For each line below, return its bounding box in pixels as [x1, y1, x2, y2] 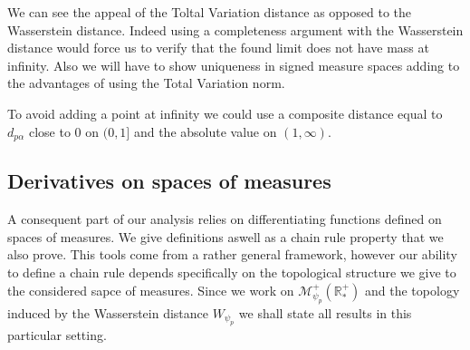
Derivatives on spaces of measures [7, 167, 331, 195]
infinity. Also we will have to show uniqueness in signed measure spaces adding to [7, 55, 460, 74]
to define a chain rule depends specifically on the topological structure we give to [7, 263, 456, 281]
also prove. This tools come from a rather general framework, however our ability [7, 245, 457, 264]
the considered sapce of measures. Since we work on [7, 280, 294, 299]
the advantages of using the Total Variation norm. [7, 73, 285, 92]
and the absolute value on [133, 122, 277, 141]
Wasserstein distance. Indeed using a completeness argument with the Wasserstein [7, 20, 464, 39]
